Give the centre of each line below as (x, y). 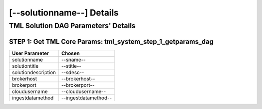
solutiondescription (34, 72)
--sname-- (74, 60)
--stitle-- (71, 66)
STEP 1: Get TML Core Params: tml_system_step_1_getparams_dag (111, 41)
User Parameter (31, 53)
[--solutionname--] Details (64, 13)
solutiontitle (25, 66)
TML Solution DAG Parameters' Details (72, 26)
